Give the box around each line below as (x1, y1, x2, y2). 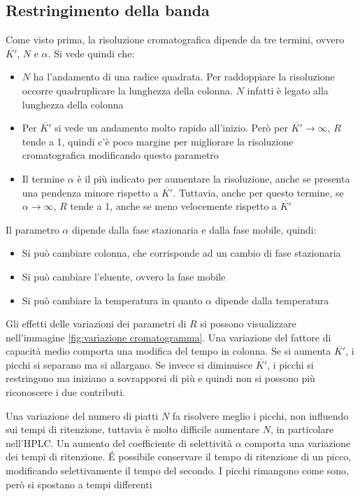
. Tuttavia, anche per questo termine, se (173, 185, 344, 199)
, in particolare (270, 422, 334, 437)
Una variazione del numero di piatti (6, 408, 159, 423)
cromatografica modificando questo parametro (22, 148, 219, 162)
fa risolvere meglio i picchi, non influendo (172, 408, 349, 423)
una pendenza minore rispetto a (22, 185, 159, 199)
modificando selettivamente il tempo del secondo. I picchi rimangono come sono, (6, 463, 350, 478)
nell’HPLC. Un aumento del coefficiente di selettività (6, 435, 233, 450)
